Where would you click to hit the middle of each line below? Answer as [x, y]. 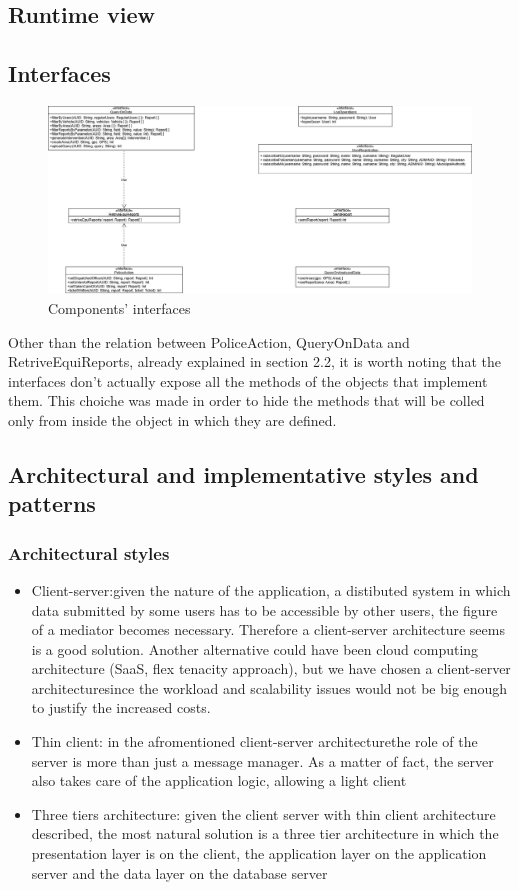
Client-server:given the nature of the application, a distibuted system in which [271, 589]
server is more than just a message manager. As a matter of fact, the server [262, 760]
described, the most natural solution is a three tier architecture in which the [265, 833]
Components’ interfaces [119, 307]
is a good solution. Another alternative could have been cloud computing [255, 648]
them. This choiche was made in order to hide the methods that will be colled [246, 400]
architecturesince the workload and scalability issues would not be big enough [269, 687]
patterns [52, 503]
